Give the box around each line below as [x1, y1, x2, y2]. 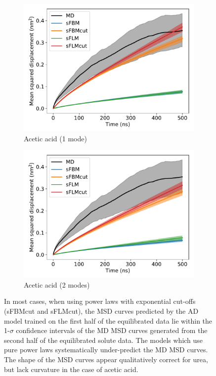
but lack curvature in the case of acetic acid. [4, 364, 138, 374]
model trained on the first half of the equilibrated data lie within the [4, 315, 213, 326]
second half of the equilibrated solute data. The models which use [4, 334, 203, 345]
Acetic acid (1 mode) [24, 133, 87, 143]
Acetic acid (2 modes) [24, 279, 90, 290]
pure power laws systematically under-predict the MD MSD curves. [4, 344, 208, 355]
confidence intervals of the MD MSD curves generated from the [16, 325, 208, 335]
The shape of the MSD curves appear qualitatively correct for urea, [4, 354, 208, 364]
